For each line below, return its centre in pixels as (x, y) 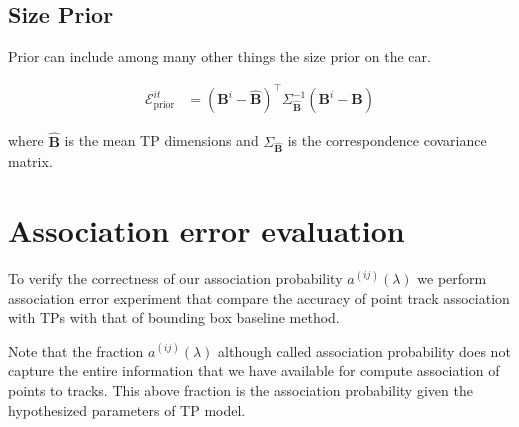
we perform (452, 278)
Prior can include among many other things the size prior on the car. (219, 56)
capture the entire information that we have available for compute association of (254, 370)
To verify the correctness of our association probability (175, 278)
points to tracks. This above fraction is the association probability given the (240, 389)
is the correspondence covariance (387, 140)
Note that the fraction (76, 350)
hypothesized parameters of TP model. (127, 409)
